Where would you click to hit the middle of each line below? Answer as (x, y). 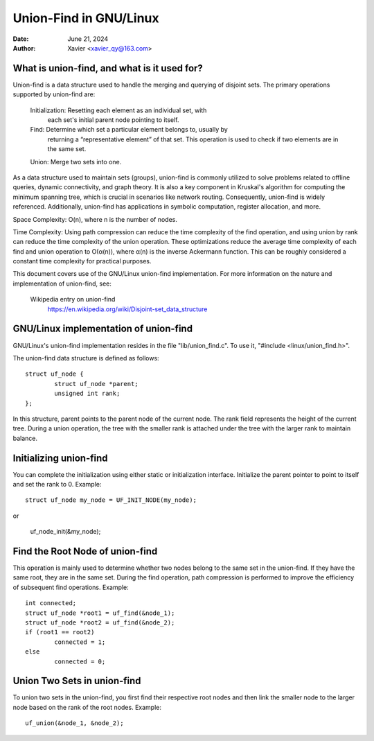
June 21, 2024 (88, 39)
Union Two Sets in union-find (77, 681)
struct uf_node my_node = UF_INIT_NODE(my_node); (111, 500)
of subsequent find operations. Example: (71, 587)
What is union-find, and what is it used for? (108, 68)
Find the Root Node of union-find (85, 551)
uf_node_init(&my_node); (65, 532)
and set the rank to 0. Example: (57, 484)
